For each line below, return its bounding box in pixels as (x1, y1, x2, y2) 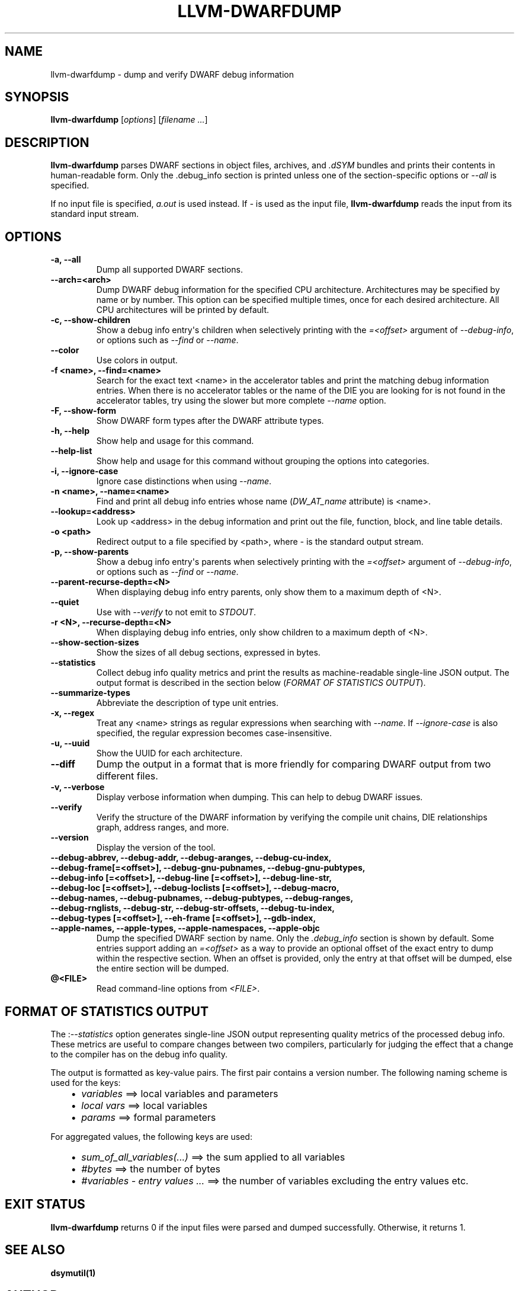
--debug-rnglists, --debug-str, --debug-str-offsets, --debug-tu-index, (50, 903, 335, 913)
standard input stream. (50, 209, 139, 219)
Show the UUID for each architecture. (96, 748, 243, 759)
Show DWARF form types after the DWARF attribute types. (96, 416, 324, 426)
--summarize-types (50, 688, 130, 698)
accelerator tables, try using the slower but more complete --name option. (96, 395, 386, 406)
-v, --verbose (50, 782, 105, 793)
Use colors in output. (96, 355, 178, 366)
